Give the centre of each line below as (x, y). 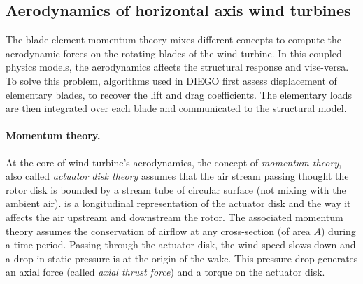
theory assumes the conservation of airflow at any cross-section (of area (158, 230)
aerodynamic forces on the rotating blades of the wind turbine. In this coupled (174, 53)
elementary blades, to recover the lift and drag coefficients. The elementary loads (179, 94)
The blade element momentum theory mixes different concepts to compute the (174, 40)
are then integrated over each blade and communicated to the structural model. (176, 108)
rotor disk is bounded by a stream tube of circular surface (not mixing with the (176, 189)
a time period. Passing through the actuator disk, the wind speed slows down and (181, 244)
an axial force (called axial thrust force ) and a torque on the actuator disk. (165, 272)
